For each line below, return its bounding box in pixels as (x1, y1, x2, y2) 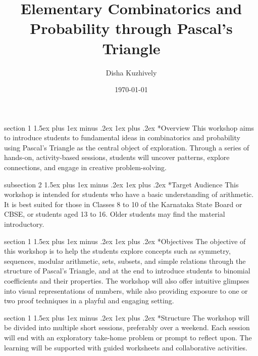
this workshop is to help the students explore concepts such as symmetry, (4, 246, 231, 256)
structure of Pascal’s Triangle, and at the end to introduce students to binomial (4, 265, 250, 276)
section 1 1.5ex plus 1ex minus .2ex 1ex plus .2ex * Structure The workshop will (4, 312, 249, 323)
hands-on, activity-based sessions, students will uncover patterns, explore (4, 152, 230, 163)
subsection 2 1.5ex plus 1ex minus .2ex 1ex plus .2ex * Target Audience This (4, 179, 239, 189)
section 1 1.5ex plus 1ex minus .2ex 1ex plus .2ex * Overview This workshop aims (4, 122, 254, 133)
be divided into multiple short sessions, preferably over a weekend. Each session (4, 322, 250, 333)
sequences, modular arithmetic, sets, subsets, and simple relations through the (4, 255, 246, 266)
